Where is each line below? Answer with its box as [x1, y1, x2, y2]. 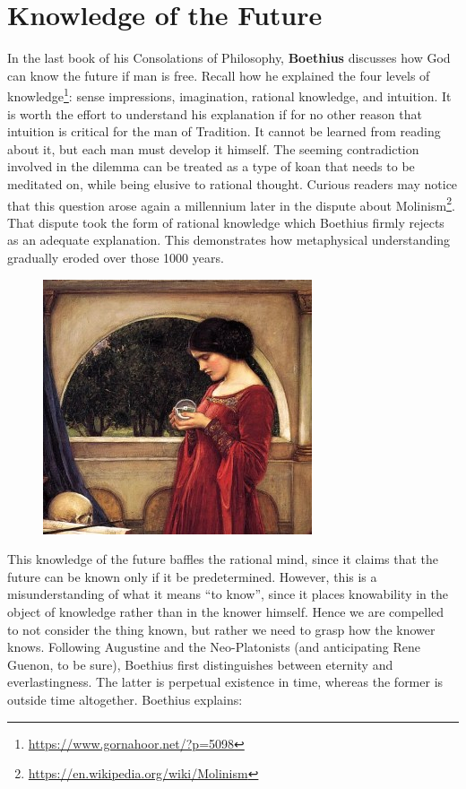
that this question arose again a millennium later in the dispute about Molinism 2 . [7, 193, 455, 214]
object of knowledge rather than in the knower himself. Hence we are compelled [7, 602, 444, 620]
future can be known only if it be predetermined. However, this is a [7, 567, 377, 585]
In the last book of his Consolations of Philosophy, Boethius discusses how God [7, 48, 451, 67]
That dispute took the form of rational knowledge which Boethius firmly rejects [7, 212, 444, 231]
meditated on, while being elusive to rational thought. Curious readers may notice [7, 174, 458, 193]
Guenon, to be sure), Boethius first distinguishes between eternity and [7, 655, 393, 673]
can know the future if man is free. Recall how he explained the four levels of [7, 65, 430, 84]
